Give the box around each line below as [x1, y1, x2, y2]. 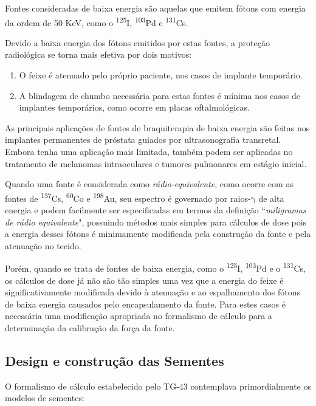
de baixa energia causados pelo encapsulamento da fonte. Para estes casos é [5, 297, 286, 310]
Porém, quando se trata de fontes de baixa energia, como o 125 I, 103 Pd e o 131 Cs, [5, 260, 306, 275]
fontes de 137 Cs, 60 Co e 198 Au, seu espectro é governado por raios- [5, 190, 251, 204]
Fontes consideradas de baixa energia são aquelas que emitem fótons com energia [5, 2, 306, 14]
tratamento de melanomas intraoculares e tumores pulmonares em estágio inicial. [5, 157, 307, 170]
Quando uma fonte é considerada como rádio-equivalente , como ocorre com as [5, 177, 294, 190]
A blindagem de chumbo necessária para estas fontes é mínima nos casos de [19, 89, 301, 101]
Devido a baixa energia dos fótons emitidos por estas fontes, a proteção [5, 36, 270, 49]
